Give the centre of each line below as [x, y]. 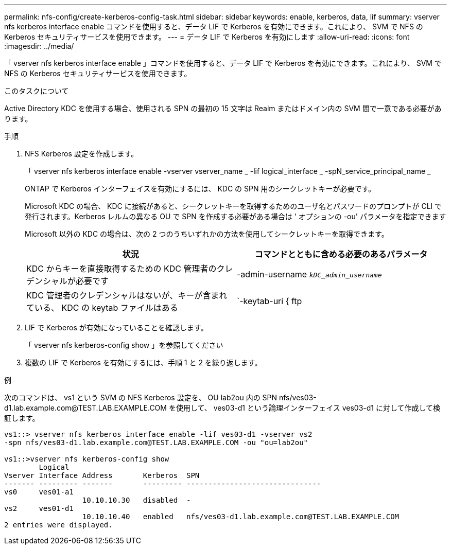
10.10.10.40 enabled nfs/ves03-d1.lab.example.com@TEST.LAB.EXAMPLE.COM [241, 517]
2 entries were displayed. [58, 525]
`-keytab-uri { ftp [270, 301]
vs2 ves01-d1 [39, 508]
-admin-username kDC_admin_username [309, 274]
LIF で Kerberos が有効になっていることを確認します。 [116, 327]
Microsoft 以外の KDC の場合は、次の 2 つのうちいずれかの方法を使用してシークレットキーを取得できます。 [207, 234]
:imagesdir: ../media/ [39, 46]
